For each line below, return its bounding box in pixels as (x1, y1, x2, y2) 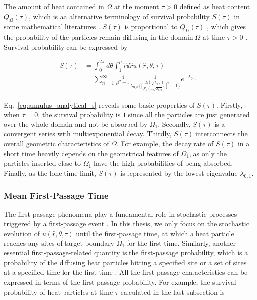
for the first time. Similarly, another (127, 238, 236, 248)
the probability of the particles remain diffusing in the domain (4, 32, 193, 42)
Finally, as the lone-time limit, (4, 167, 96, 178)
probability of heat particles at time (4, 286, 113, 297)
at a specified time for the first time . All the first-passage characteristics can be (4, 267, 248, 277)
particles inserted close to (4, 158, 81, 168)
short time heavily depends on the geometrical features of (4, 148, 179, 158)
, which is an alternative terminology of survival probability (29, 11, 210, 21)
